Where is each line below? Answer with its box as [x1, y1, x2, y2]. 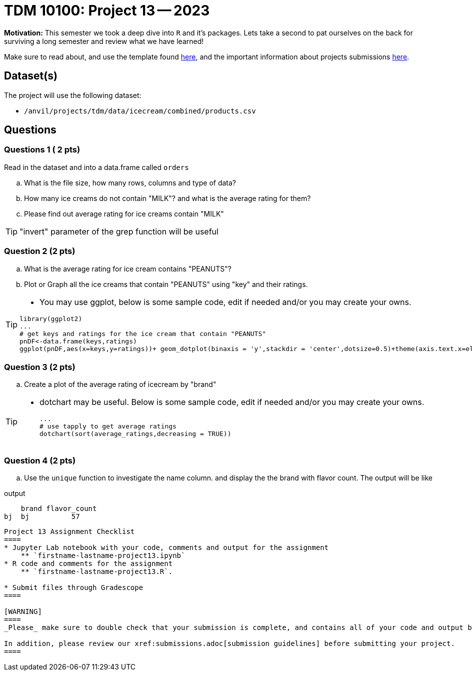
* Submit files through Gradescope [4, 583, 143, 592]
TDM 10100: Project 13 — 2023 [4, 2, 210, 19]
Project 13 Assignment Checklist [4, 527, 135, 536]
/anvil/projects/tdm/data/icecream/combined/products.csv [24, 106, 256, 115]
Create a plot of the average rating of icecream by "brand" [24, 380, 216, 389]
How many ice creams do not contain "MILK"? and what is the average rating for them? [24, 193, 311, 202]
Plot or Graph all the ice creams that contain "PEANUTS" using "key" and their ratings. [24, 279, 308, 288]
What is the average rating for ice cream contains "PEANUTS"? [24, 264, 231, 273]
